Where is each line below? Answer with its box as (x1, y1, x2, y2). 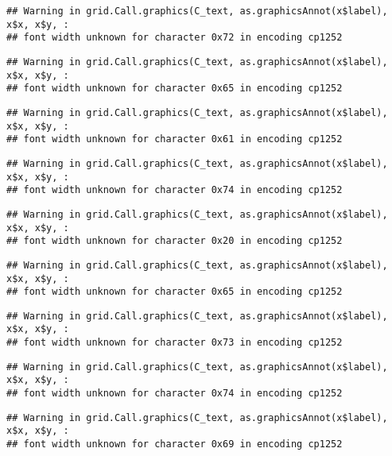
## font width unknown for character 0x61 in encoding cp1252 (6, 133, 343, 145)
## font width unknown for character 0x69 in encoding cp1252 (6, 439, 343, 450)
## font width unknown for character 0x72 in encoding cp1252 (6, 32, 343, 44)
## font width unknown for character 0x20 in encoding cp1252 (6, 235, 343, 247)
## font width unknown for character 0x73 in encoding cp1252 (6, 337, 343, 349)
